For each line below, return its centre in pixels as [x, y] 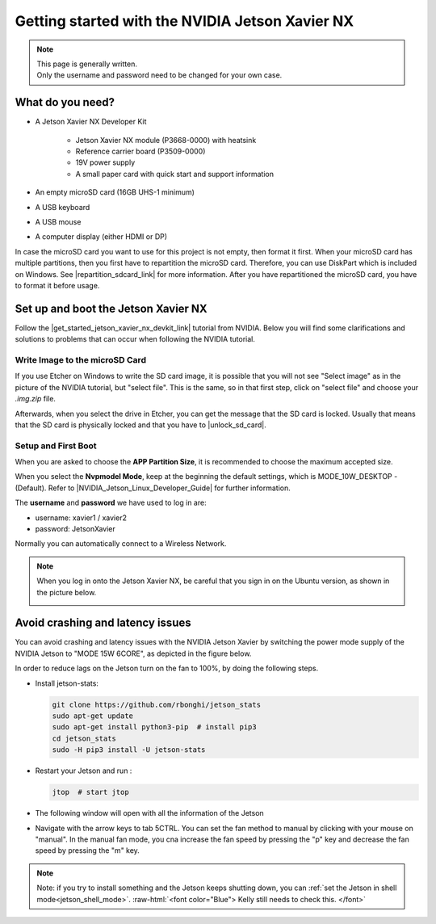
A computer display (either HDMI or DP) [101, 237]
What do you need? [65, 102]
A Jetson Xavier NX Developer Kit [91, 122]
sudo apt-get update [92, 716]
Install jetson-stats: [67, 683]
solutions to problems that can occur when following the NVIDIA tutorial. [135, 339]
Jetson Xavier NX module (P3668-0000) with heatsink [166, 140]
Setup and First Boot [56, 446]
